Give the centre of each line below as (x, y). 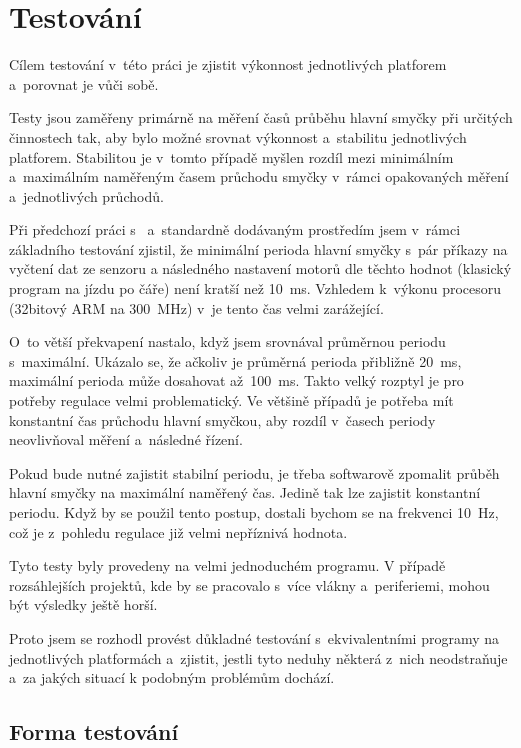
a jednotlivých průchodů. (86, 195)
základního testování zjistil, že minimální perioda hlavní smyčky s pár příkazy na (258, 248)
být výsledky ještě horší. (83, 604)
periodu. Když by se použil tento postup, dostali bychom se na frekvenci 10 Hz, (254, 512)
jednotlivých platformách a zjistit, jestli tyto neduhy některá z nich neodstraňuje (258, 657)
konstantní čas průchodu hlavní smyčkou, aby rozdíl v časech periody (222, 419)
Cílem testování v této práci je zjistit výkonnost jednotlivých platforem (228, 64)
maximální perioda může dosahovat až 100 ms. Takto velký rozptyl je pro (236, 380)
